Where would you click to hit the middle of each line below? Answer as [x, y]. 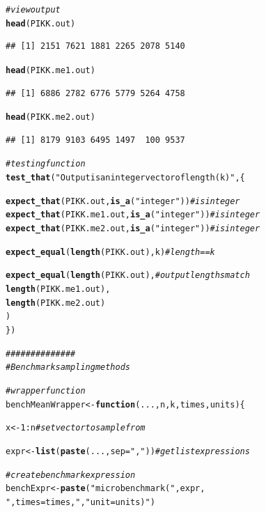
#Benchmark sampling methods [68, 367]
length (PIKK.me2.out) [56, 303]
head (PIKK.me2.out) [50, 117]
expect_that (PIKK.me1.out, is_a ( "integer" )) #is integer [133, 215]
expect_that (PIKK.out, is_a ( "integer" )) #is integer [123, 201]
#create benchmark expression [71, 475]
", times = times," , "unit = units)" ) [80, 502]
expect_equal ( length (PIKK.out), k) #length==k [110, 252]
